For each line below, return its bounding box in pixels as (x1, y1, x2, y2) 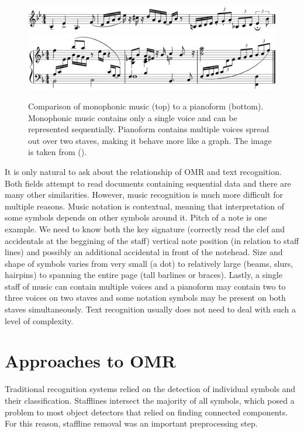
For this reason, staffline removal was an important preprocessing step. (5, 417, 258, 429)
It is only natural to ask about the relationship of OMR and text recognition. (5, 165, 282, 177)
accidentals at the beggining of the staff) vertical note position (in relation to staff (5, 234, 299, 246)
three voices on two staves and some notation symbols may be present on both (5, 291, 286, 304)
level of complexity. (5, 314, 74, 327)
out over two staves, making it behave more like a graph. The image (28, 134, 272, 146)
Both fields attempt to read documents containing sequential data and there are (5, 177, 291, 189)
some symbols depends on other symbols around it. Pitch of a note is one (5, 211, 267, 224)
